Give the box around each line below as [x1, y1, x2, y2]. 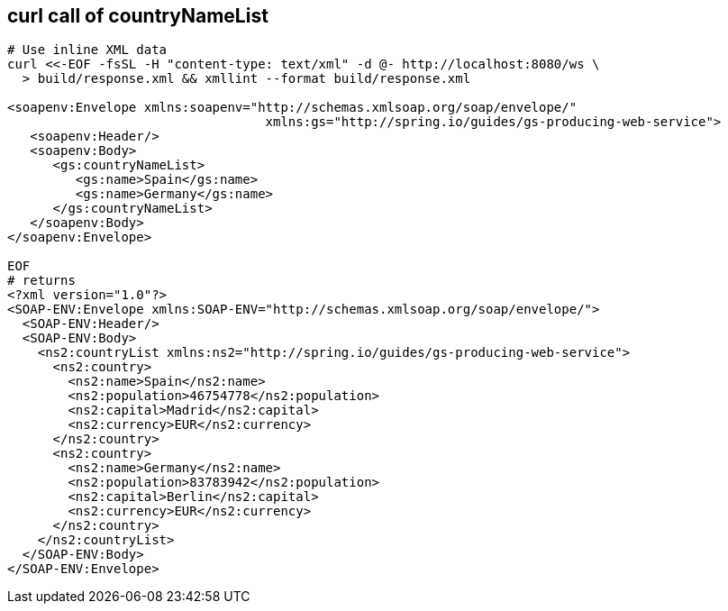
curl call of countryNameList [7, 5, 268, 27]
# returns [7, 273, 76, 288]
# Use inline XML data [7, 42, 168, 58]
